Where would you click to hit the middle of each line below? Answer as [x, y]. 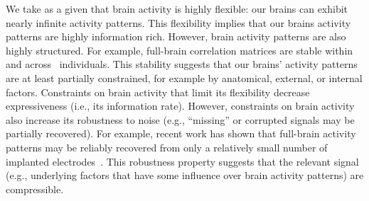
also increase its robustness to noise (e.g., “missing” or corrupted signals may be [180, 119]
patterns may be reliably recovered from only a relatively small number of [167, 147]
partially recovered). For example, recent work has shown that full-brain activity [181, 133]
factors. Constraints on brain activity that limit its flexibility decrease [158, 92]
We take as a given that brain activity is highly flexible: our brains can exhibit [177, 8]
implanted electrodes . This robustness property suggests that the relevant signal [182, 161]
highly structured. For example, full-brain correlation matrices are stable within [180, 50]
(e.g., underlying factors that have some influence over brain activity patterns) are [185, 175]
